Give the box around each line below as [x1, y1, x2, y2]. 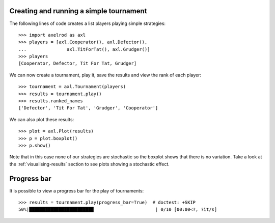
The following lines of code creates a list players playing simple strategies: [9, 20, 166, 26]
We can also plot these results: [9, 116, 74, 122]
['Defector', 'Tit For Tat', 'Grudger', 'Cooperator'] [18, 105, 158, 111]
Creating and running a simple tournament [9, 7, 147, 15]
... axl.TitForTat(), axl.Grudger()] [18, 46, 150, 52]
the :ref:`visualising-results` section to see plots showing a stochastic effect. [9, 161, 170, 167]
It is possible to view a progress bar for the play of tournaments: [9, 187, 144, 193]
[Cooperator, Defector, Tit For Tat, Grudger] [18, 61, 137, 66]
